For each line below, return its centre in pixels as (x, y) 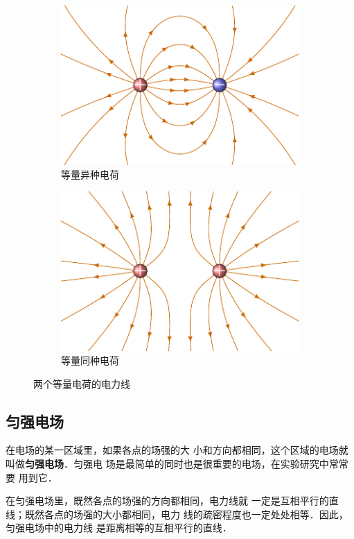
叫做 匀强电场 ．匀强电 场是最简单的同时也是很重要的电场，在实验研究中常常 (177, 464)
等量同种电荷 (90, 360)
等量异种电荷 (90, 174)
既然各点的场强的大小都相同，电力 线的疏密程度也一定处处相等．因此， (186, 514)
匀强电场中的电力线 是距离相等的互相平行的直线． (119, 528)
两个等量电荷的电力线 (82, 383)
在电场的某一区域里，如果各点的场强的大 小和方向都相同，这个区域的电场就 (177, 450)
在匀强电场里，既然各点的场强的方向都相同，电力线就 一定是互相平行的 (167, 500)
